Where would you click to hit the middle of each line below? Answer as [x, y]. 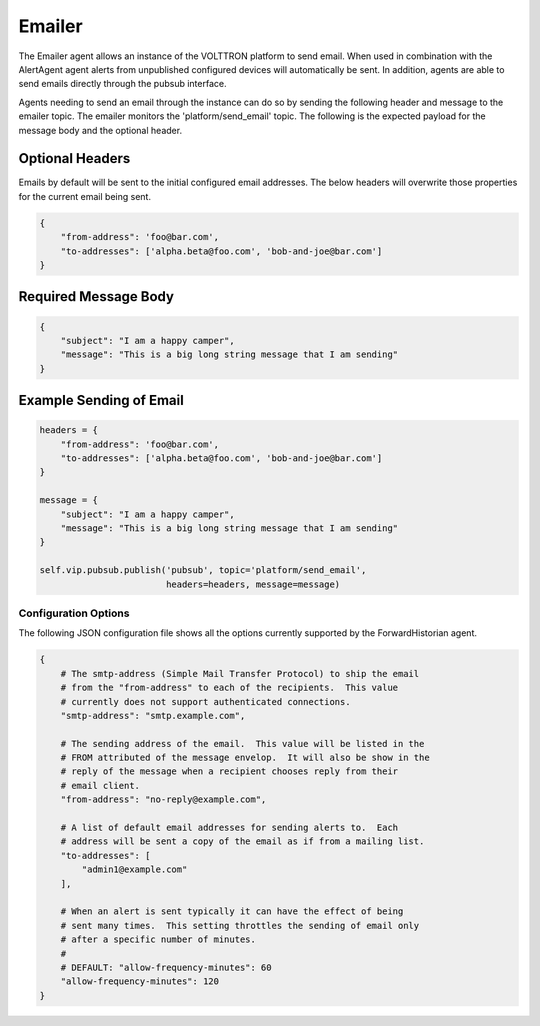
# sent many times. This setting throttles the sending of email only [240, 925]
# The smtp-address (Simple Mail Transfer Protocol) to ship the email [240, 673]
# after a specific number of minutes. [158, 939]
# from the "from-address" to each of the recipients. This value [229, 688]
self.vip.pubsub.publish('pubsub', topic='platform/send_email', [203, 570]
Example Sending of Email [101, 400]
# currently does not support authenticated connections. [205, 701]
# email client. [100, 785]
